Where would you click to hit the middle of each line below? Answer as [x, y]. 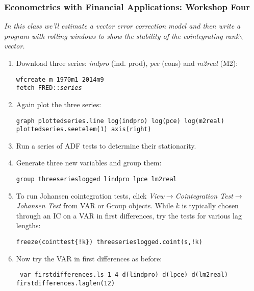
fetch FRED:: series [49, 88]
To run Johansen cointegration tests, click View [90, 195]
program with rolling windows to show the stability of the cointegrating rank [122, 35]
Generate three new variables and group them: [89, 163]
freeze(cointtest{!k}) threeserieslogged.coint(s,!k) [109, 242]
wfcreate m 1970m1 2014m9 [60, 79]
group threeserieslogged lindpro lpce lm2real [96, 179]
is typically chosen [210, 205]
